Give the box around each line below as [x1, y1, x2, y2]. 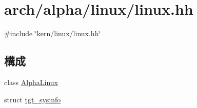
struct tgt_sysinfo [4, 94, 61, 104]
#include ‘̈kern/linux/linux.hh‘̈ [4, 28, 101, 39]
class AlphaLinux [4, 76, 58, 87]
